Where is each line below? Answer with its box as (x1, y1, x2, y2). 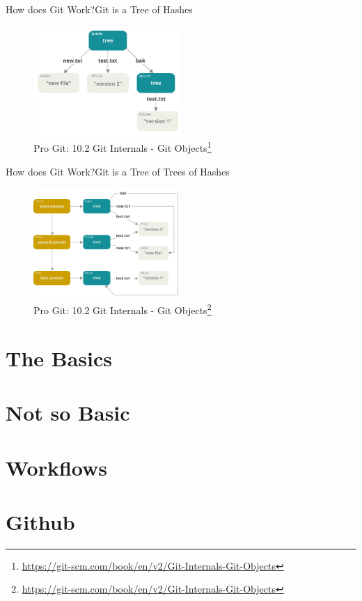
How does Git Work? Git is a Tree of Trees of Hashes (6, 164, 230, 178)
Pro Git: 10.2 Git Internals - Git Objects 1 (33, 139, 212, 155)
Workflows (6, 453, 108, 481)
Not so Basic (6, 398, 130, 427)
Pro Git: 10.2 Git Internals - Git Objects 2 (33, 301, 212, 317)
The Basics (6, 343, 112, 372)
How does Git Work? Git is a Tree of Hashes (6, 2, 193, 16)
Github (6, 507, 75, 536)
